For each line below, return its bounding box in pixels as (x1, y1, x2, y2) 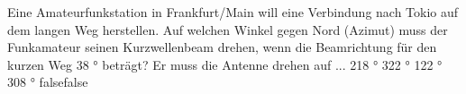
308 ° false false (7, 73, 88, 91)
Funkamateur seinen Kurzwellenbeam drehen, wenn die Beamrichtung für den (7, 38, 437, 56)
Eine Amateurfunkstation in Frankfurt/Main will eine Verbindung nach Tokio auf (7, 3, 459, 21)
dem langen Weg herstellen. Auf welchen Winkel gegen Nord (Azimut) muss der (7, 20, 448, 38)
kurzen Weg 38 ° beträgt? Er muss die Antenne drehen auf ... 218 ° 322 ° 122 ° (7, 55, 443, 73)
